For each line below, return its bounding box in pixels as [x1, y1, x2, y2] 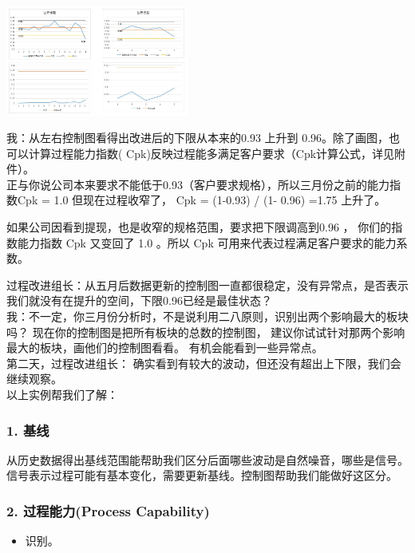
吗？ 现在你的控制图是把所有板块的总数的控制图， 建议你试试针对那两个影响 [6, 323, 405, 340]
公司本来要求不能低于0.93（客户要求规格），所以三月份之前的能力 [50, 176, 389, 192]
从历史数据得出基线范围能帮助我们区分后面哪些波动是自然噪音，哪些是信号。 [6, 451, 409, 468]
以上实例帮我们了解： [6, 386, 118, 403]
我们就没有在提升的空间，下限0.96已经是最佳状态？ [6, 292, 272, 309]
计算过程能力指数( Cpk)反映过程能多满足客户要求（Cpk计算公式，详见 [28, 144, 395, 161]
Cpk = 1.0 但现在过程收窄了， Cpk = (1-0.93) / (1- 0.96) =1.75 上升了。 [17, 192, 386, 208]
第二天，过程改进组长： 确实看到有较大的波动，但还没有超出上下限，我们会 [6, 354, 401, 371]
